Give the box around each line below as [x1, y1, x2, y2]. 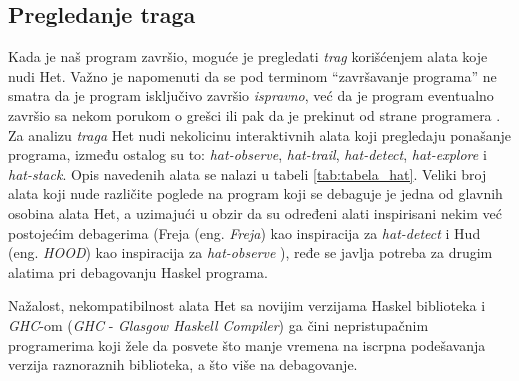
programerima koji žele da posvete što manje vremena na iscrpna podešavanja [8, 334, 486, 355]
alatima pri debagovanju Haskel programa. [8, 261, 268, 282]
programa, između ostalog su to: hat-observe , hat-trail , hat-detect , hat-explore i [8, 144, 487, 165]
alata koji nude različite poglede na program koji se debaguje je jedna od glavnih [8, 183, 503, 204]
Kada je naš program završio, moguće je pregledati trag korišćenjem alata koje [8, 46, 488, 67]
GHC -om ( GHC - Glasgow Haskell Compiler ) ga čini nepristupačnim [8, 314, 429, 335]
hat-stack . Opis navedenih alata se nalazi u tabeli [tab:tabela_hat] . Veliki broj [8, 163, 487, 184]
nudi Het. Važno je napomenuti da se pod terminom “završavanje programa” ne [8, 65, 497, 86]
